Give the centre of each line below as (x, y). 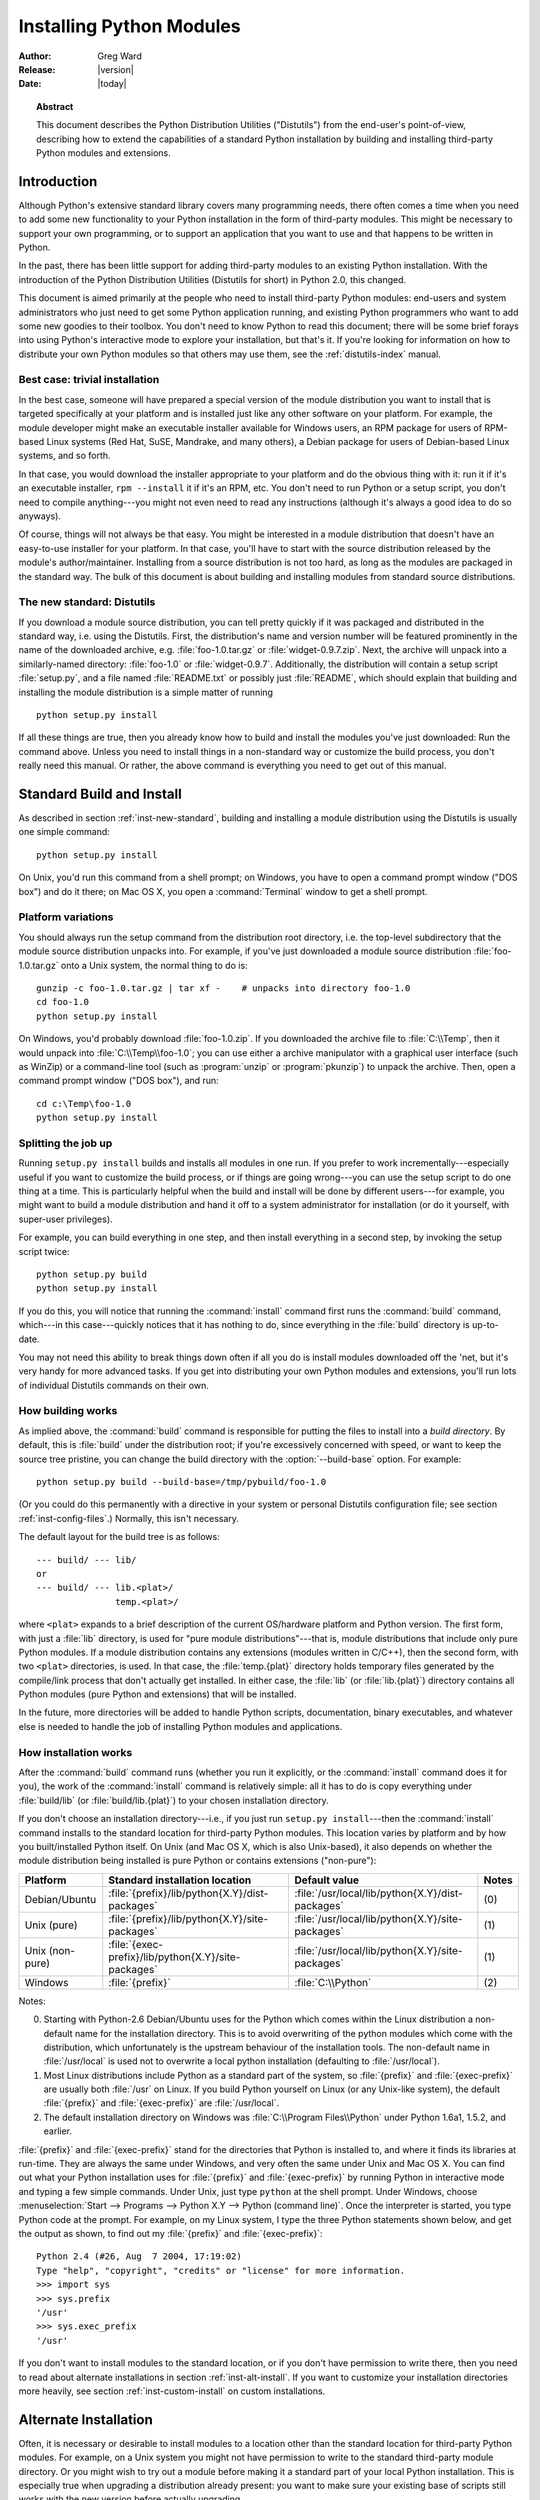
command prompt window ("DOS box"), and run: (118, 1081)
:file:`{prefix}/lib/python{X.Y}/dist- (188, 1893)
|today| (112, 84)
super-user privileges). (66, 1219)
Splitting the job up (65, 1143)
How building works (68, 1411)
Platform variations (66, 917)
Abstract (55, 106)
